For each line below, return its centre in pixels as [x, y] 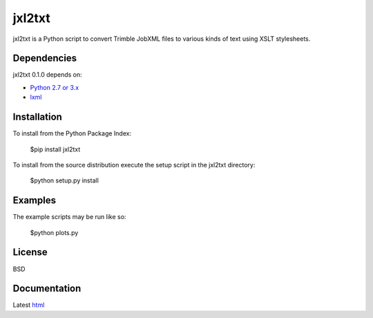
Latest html [29, 305]
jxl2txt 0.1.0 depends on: [47, 75]
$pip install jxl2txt [55, 149]
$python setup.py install [65, 180]
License [30, 252]
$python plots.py [54, 232]
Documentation [47, 289]
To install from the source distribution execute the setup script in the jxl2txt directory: [134, 165]
